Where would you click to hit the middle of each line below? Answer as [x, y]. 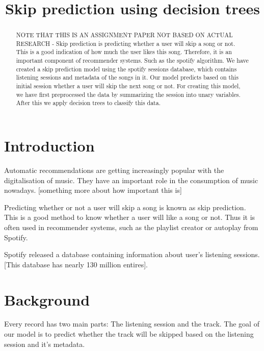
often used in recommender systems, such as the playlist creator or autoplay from [131, 227]
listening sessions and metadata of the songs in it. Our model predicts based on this [127, 77]
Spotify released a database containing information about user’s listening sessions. [132, 254]
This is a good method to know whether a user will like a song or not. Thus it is [130, 217]
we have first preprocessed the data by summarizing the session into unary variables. [128, 94]
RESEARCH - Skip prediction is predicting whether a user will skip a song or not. [126, 43]
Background [47, 299]
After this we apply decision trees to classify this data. [88, 103]
